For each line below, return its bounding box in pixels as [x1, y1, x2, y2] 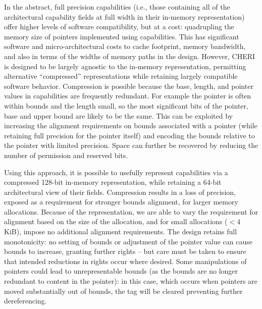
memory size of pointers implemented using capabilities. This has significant [4, 31, 239, 41]
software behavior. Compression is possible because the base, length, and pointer [4, 80, 253, 91]
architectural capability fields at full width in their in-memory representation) [4, 11, 245, 22]
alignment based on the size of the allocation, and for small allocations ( [4, 216, 228, 227]
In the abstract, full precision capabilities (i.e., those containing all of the [4, 2, 230, 12]
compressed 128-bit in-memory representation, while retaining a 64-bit [4, 177, 222, 187]
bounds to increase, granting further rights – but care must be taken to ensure [4, 246, 246, 256]
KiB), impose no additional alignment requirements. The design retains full [4, 226, 237, 237]
